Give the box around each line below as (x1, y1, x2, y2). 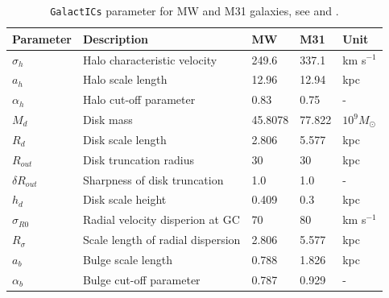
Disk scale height (82, 191, 167, 208)
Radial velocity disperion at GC (82, 211, 240, 228)
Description (82, 30, 148, 47)
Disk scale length (82, 130, 167, 147)
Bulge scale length (82, 250, 172, 267)
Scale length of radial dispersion (82, 231, 241, 248)
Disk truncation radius (82, 151, 195, 168)
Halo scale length (82, 71, 168, 88)
